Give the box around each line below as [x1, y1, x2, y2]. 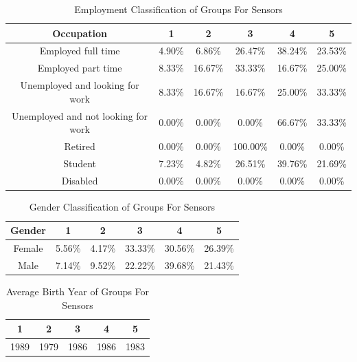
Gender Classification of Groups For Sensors [29, 199, 216, 213]
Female [13, 241, 43, 255]
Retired [64, 139, 95, 153]
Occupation [52, 25, 108, 40]
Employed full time [39, 43, 120, 58]
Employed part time [37, 61, 122, 75]
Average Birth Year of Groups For [5, 284, 150, 299]
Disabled [61, 173, 98, 187]
